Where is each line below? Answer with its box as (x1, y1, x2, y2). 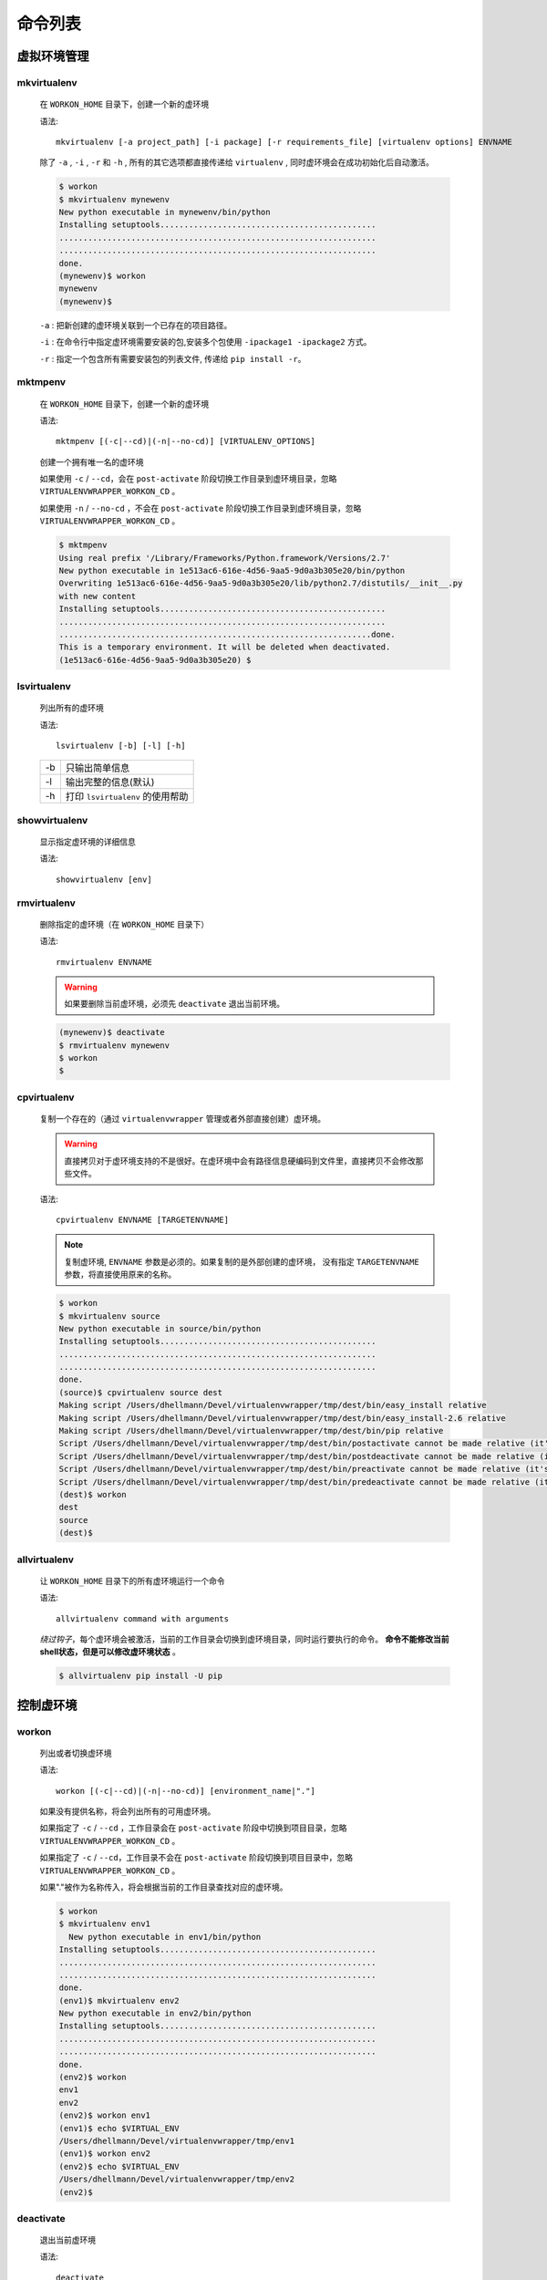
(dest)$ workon (58, 1489, 127, 1499)
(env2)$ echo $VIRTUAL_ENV (58, 2161, 180, 2171)
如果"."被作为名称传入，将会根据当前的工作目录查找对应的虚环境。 (39, 1881, 288, 1892)
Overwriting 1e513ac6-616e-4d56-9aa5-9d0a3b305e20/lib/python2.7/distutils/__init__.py (58, 578, 463, 588)
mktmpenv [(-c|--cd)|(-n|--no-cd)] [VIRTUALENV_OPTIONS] (56, 436, 316, 447)
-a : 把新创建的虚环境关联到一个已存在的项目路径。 (39, 319, 232, 330)
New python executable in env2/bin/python (58, 2008, 252, 2019)
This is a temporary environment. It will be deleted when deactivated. (58, 642, 391, 652)
